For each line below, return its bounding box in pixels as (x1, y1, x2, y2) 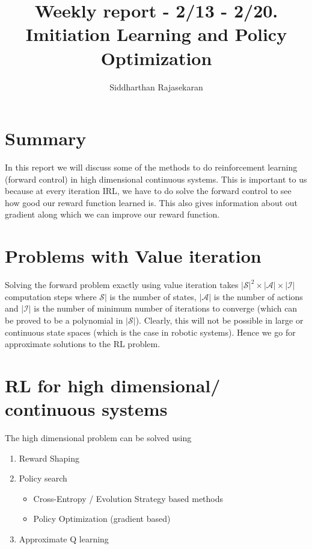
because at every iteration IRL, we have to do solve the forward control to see (5, 184, 292, 197)
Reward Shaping (19, 451, 79, 464)
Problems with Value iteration (5, 243, 262, 268)
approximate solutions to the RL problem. (5, 337, 161, 350)
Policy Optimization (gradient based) (33, 512, 171, 525)
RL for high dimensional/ (5, 372, 221, 397)
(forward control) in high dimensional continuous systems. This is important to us (5, 172, 307, 185)
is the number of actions (213, 290, 303, 303)
